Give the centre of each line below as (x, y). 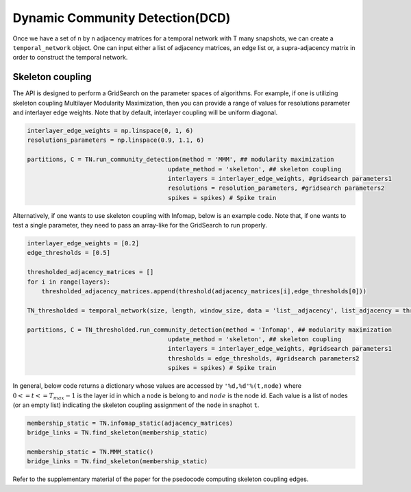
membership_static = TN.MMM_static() (90, 452)
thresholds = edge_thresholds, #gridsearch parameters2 (264, 358)
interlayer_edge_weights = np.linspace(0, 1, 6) (110, 131)
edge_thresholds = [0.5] (69, 253)
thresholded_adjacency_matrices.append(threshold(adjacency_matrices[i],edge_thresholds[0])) (204, 292)
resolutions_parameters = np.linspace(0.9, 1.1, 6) (116, 140)
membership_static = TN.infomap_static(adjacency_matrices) (130, 423)
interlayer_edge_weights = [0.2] (83, 244)
